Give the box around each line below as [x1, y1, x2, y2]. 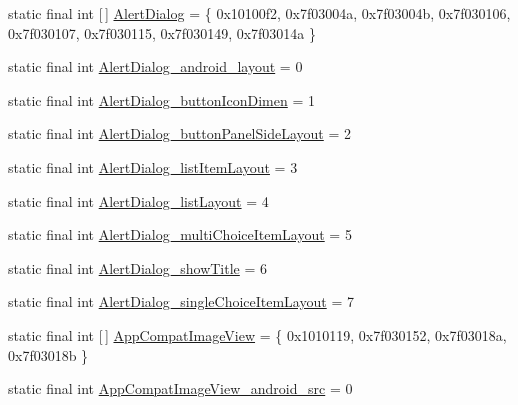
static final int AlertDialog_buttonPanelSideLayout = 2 [8, 123, 351, 144]
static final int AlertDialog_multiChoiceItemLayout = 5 [8, 224, 352, 245]
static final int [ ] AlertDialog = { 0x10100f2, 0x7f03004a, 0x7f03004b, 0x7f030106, [8, 3, 511, 23]
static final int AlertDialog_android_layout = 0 [8, 56, 303, 77]
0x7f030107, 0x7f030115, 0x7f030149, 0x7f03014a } [8, 22, 317, 43]
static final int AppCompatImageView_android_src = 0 [8, 378, 353, 399]
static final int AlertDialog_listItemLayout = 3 [8, 156, 298, 177]
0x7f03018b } [8, 344, 89, 365]
